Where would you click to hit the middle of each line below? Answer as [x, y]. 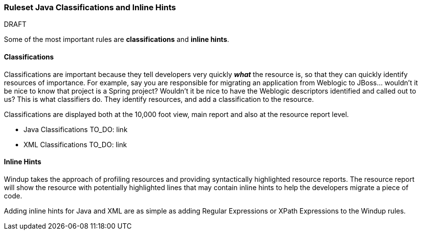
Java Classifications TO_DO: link [76, 129]
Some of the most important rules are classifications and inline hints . [117, 39]
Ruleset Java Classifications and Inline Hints [90, 7]
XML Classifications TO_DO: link [75, 144]
